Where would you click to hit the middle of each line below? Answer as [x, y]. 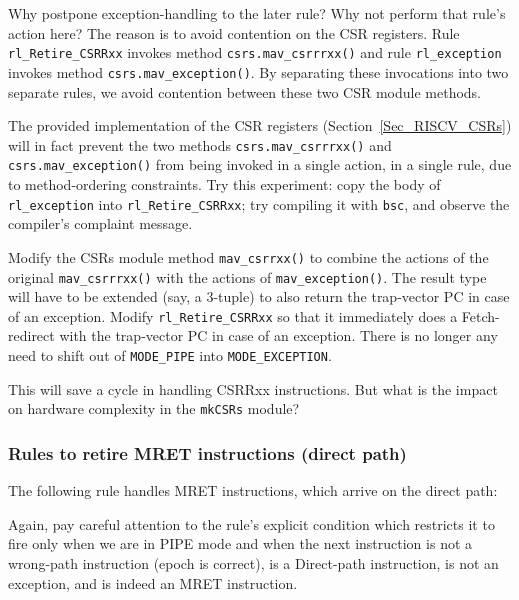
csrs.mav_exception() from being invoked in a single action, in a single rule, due [260, 164]
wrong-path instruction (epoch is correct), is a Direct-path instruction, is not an [253, 562]
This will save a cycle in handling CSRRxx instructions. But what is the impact [253, 388]
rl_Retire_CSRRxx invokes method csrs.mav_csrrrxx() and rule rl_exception [255, 52]
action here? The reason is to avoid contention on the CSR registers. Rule [234, 32]
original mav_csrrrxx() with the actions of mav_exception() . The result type [247, 276]
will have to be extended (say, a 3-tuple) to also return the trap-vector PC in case [259, 296]
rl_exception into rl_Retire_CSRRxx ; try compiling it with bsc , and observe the [259, 203]
